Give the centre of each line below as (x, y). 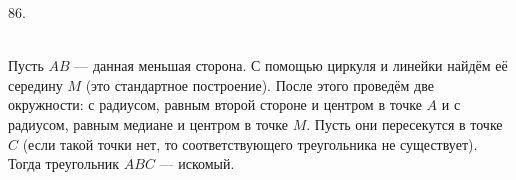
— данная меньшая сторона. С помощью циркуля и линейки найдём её (291, 65)
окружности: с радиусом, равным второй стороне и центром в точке (215, 104)
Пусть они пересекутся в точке (408, 123)
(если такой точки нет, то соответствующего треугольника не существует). (250, 143)
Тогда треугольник (64, 163)
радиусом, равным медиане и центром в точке (148, 123)
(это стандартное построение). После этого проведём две (259, 84)
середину (35, 84)
